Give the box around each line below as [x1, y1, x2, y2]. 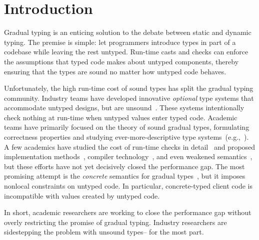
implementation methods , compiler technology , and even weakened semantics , [4, 151, 252, 162]
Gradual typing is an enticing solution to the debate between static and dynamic [4, 27, 251, 37]
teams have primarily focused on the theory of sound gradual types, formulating [4, 122, 249, 132]
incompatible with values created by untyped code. [4, 190, 160, 201]
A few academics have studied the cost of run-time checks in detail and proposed [4, 141, 255, 152]
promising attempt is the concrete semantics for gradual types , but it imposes [4, 171, 245, 181]
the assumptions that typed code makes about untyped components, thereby [4, 56, 239, 66]
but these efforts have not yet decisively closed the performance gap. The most [4, 161, 245, 171]
